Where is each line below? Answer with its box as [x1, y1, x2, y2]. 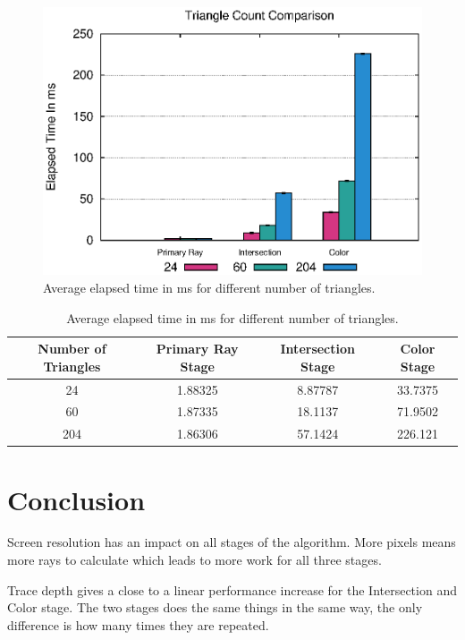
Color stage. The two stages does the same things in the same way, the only [7, 598, 423, 617]
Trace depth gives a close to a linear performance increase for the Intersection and [7, 580, 457, 599]
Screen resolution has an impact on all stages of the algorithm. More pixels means [7, 533, 456, 551]
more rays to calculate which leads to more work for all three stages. [7, 550, 382, 569]
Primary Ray [156, 339, 239, 358]
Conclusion [7, 481, 146, 517]
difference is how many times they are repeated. [7, 615, 269, 634]
